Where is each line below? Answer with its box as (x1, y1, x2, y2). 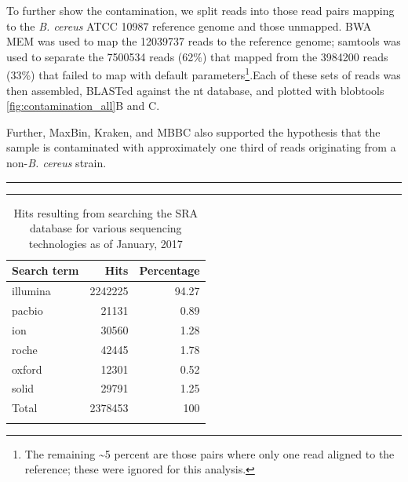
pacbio (12, 302, 43, 319)
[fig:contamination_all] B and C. (6, 97, 160, 114)
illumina (12, 283, 51, 299)
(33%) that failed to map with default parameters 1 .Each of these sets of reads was (6, 64, 401, 83)
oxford (12, 360, 42, 377)
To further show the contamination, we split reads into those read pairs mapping (6, 2, 395, 18)
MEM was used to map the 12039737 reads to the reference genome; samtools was (6, 33, 401, 49)
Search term (12, 262, 79, 279)
